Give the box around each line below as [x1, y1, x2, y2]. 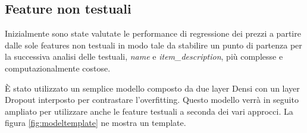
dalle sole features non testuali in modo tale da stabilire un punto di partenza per [5, 38, 302, 51]
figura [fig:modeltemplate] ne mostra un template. [5, 116, 186, 129]
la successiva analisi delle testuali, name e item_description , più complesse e [5, 50, 283, 63]
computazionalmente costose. [5, 61, 111, 74]
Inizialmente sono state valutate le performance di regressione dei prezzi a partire [5, 27, 301, 40]
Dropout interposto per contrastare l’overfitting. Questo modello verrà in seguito [5, 93, 299, 106]
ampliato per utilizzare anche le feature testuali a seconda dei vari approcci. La [5, 105, 293, 117]
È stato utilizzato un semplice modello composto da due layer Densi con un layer [5, 82, 300, 94]
